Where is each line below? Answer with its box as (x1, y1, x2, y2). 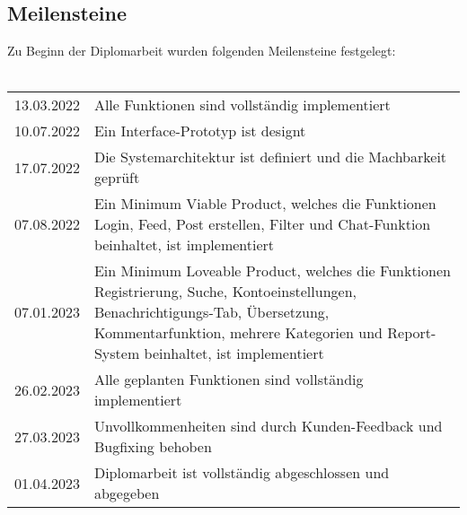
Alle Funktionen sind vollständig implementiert (93, 94, 391, 116)
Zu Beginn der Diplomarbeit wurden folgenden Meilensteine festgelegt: (7, 41, 396, 60)
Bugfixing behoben (93, 436, 212, 458)
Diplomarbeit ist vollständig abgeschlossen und (93, 462, 390, 484)
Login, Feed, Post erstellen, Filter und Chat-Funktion (93, 214, 431, 235)
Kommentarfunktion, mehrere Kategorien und (93, 322, 383, 344)
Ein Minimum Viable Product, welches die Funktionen (93, 193, 436, 214)
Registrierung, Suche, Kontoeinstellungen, (93, 281, 357, 302)
